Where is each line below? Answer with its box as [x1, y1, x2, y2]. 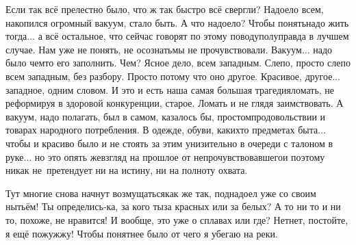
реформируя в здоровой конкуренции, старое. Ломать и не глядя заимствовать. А [5, 96, 344, 110]
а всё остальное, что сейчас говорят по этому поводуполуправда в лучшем [38, 29, 349, 43]
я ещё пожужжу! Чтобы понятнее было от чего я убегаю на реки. [5, 226, 278, 240]
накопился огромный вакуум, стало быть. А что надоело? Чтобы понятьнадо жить [5, 15, 349, 29]
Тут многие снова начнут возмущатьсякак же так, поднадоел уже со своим [5, 185, 316, 200]
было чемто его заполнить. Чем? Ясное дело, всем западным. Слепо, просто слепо [5, 55, 351, 70]
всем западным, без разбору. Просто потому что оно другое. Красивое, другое [5, 68, 333, 83]
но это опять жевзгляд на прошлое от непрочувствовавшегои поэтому [34, 149, 325, 164]
